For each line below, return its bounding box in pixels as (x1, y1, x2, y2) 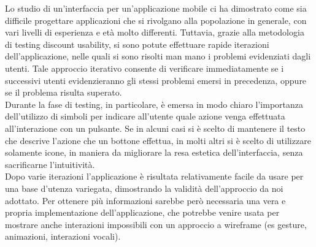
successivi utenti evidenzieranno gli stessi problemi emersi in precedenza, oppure (5, 74, 307, 86)
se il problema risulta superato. (5, 86, 122, 99)
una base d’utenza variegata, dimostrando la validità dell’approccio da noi (5, 181, 283, 194)
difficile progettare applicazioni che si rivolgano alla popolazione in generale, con (5, 13, 307, 26)
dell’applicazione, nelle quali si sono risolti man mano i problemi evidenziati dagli (5, 50, 311, 63)
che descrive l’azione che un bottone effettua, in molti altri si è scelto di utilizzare (5, 134, 311, 146)
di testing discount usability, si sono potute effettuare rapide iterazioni (5, 37, 269, 50)
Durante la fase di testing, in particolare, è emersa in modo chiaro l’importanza (5, 97, 303, 110)
